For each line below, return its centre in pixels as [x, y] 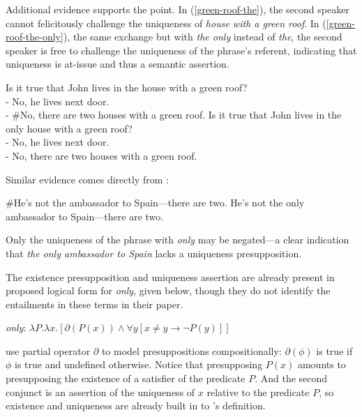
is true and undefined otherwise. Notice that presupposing [139, 364]
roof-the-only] [35, 37]
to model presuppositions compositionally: [191, 350]
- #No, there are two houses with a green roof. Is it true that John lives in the [174, 115]
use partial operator [48, 350]
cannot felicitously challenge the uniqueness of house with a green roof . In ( [166, 23]
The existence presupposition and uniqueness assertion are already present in [170, 276]
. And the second [291, 378]
